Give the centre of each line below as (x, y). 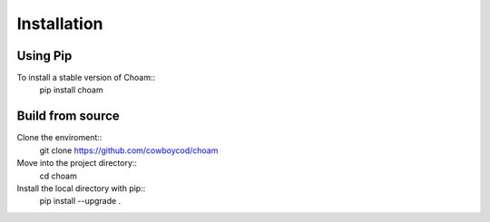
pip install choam (71, 90)
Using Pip (44, 56)
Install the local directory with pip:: (81, 188)
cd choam (58, 176)
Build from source (68, 116)
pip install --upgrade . (80, 201)
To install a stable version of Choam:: (86, 78)
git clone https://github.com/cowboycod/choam (129, 150)
